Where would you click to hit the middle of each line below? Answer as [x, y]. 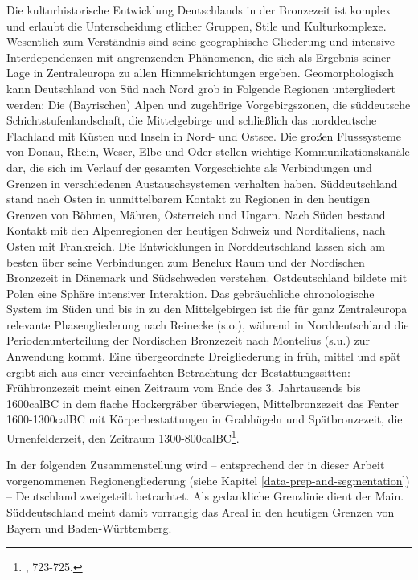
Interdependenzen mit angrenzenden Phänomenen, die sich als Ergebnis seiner [199, 57]
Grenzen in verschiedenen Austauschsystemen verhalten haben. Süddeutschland [202, 183]
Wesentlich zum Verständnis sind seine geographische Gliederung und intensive [201, 41]
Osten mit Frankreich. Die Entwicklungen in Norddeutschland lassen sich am [196, 245]
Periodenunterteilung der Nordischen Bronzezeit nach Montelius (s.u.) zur [188, 340]
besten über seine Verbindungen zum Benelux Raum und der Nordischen [186, 261]
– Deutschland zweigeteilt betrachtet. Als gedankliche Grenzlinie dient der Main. [205, 496]
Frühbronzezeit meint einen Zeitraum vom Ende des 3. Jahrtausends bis [184, 388]
